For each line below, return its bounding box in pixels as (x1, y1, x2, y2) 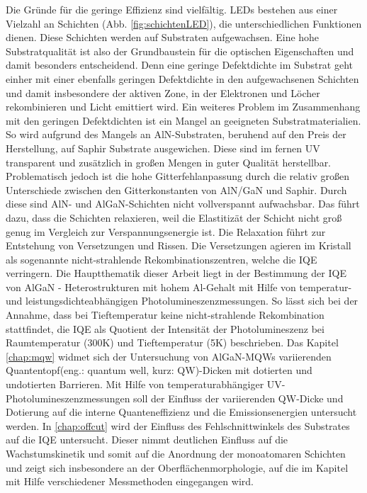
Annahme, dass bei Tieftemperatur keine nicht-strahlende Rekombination (6, 307, 324, 322)
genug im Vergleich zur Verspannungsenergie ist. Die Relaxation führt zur (6, 224, 326, 239)
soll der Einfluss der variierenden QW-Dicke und (133, 390, 344, 405)
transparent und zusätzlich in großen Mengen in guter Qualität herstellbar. (6, 154, 332, 169)
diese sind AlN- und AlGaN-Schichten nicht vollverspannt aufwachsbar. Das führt (6, 196, 360, 211)
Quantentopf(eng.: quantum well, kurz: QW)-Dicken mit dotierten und (6, 363, 312, 378)
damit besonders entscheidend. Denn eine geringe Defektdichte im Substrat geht (6, 57, 354, 72)
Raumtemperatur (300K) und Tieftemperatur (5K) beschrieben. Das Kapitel (6, 335, 339, 350)
